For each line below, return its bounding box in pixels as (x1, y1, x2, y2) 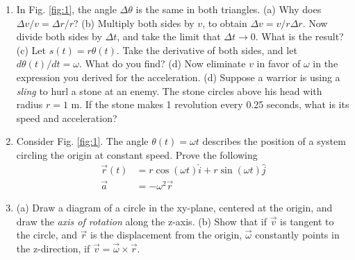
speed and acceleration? (16, 110, 117, 125)
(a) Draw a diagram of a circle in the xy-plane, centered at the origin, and (16, 200, 333, 215)
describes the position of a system (202, 134, 346, 148)
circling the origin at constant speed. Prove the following (16, 147, 258, 162)
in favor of (256, 56, 301, 71)
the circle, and (16, 227, 77, 242)
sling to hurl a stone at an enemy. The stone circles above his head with (16, 83, 322, 98)
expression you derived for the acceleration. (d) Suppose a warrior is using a (16, 69, 340, 84)
